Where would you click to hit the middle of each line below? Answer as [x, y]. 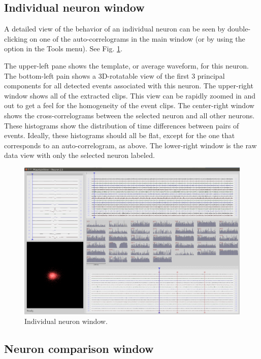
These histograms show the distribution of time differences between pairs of [122, 125]
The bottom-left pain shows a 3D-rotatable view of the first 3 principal [115, 75]
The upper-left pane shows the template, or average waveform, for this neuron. [126, 65]
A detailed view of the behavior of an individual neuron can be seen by [115, 29]
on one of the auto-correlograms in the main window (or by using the [137, 38]
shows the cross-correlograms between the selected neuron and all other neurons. [129, 115]
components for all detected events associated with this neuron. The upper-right [129, 86]
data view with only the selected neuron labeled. [79, 155]
